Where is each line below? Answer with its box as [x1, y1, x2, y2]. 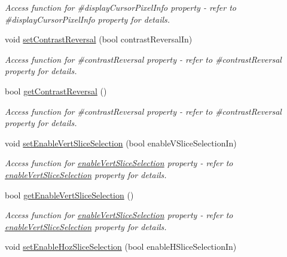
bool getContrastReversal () [5, 84, 107, 97]
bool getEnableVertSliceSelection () [5, 188, 134, 201]
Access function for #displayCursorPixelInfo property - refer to [5, 1, 237, 13]
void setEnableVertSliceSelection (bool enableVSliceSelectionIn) [5, 136, 237, 149]
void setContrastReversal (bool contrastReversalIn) [5, 33, 193, 45]
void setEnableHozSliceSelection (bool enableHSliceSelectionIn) [5, 240, 237, 253]
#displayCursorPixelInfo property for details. [5, 13, 170, 25]
